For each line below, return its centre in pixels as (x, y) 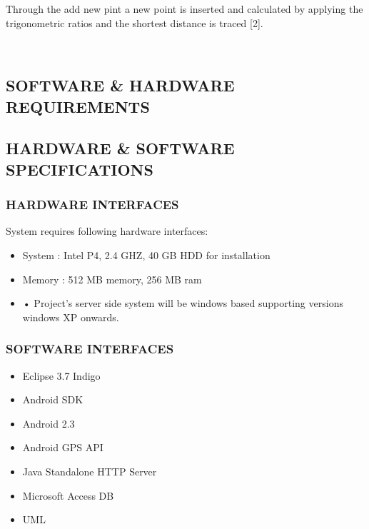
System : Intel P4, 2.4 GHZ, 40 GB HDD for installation (146, 255)
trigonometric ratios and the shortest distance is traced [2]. (135, 22)
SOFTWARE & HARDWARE (120, 85)
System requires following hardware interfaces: (107, 231)
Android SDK (53, 399)
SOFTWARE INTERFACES (90, 349)
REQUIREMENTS (78, 106)
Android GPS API (63, 447)
